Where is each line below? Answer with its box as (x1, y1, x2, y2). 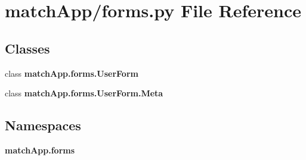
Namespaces (5, 116, 81, 134)
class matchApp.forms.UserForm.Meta (5, 87, 163, 99)
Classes (5, 39, 50, 57)
